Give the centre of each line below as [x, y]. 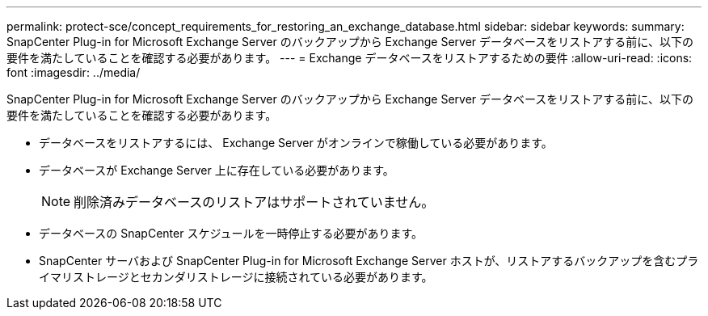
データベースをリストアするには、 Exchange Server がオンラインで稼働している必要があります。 [296, 143]
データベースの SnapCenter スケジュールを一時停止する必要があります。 [231, 233]
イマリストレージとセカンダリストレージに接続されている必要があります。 [236, 277]
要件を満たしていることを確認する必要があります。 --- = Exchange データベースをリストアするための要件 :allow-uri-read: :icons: [350, 58]
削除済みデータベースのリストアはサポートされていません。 [254, 202]
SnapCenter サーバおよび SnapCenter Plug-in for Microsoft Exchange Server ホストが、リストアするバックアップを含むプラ [369, 261]
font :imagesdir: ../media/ [74, 72]
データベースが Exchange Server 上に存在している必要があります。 [217, 170]
